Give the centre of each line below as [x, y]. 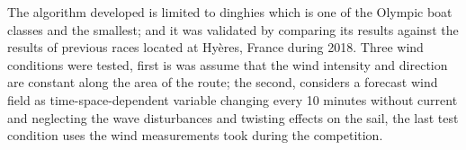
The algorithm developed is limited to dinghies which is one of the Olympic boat [230, 12]
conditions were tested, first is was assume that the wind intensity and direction [228, 64]
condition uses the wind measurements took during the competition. [195, 135]
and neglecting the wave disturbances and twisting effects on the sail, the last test [233, 117]
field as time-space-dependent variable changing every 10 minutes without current [233, 99]
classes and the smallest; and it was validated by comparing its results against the [233, 29]
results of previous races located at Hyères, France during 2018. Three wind [215, 47]
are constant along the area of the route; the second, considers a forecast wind [223, 82]
